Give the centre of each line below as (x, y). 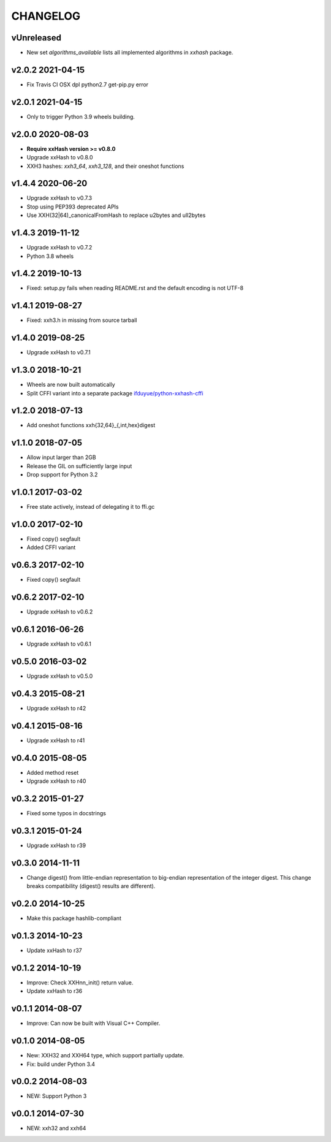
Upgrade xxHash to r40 (56, 781)
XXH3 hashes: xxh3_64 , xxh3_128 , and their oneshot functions (105, 166)
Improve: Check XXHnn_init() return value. (80, 982)
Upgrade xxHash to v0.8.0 (60, 158)
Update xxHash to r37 (54, 951)
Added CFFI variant (51, 547)
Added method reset (53, 772)
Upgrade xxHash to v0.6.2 (60, 612)
